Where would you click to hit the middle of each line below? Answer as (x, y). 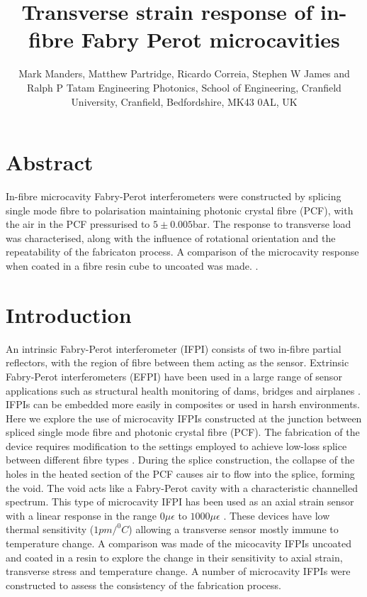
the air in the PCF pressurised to (78, 224)
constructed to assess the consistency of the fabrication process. (143, 585)
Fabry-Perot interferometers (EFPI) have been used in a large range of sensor (174, 376)
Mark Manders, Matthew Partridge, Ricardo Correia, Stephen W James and (184, 73)
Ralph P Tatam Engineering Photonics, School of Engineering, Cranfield (184, 87)
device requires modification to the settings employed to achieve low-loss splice (176, 445)
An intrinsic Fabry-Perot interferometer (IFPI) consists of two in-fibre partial (174, 348)
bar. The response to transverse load (272, 224)
